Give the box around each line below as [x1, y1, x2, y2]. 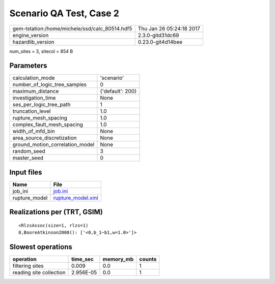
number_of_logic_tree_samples [12, 81, 87, 88]
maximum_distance [12, 88, 59, 95]
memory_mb [102, 256, 134, 263]
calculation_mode [12, 74, 56, 81]
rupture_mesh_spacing [12, 114, 67, 121]
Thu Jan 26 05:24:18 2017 [137, 25, 201, 32]
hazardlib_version [12, 38, 54, 45]
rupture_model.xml [53, 194, 99, 201]
